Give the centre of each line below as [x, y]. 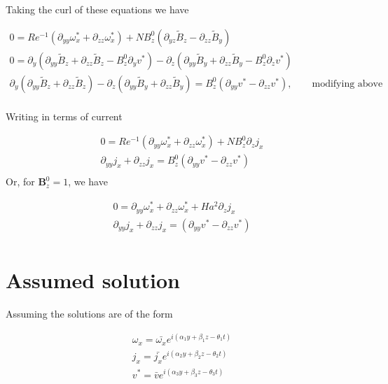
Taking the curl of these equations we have [97, 9]
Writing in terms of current [64, 116]
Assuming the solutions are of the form [89, 314]
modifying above [347, 84]
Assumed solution [93, 280]
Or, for [20, 182]
